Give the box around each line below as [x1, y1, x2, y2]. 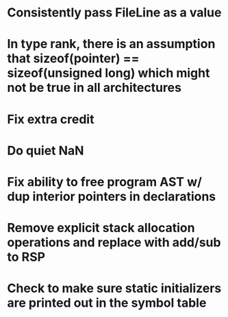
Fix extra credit [7, 111, 94, 127]
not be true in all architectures [7, 80, 181, 95]
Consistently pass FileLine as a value [7, 5, 222, 21]
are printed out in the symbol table [7, 295, 207, 311]
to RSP [7, 249, 46, 265]
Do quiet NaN [7, 143, 84, 158]
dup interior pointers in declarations [7, 189, 216, 204]
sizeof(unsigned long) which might [7, 65, 210, 81]
